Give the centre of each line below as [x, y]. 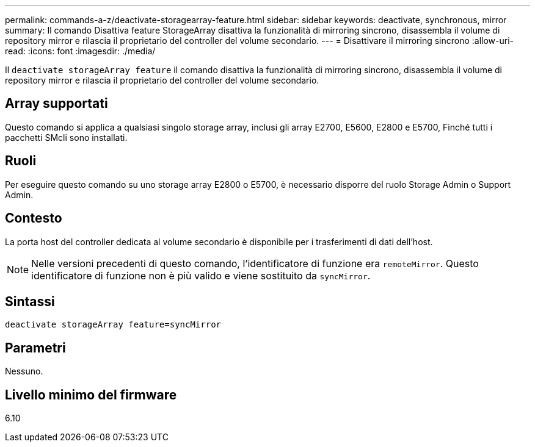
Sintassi [30, 301]
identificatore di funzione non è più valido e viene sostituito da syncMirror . [201, 275]
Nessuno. [24, 371]
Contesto [34, 218]
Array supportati [56, 104]
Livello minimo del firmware [91, 395]
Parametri [35, 348]
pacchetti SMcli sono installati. [66, 137]
